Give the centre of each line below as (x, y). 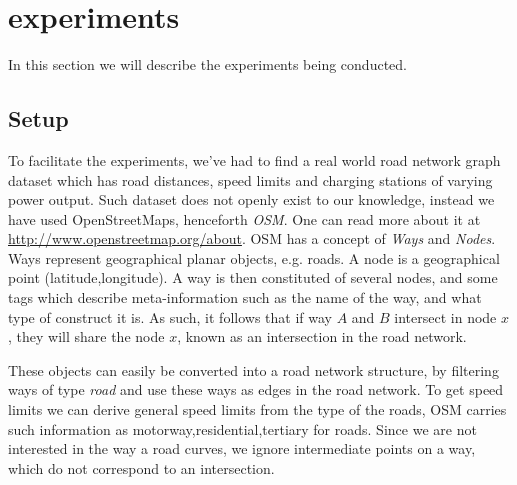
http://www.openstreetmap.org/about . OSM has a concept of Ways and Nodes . (252, 238)
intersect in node (445, 316)
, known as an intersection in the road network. (322, 336)
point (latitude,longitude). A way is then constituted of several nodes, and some (253, 277)
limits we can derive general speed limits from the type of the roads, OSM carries (257, 409)
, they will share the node (86, 336)
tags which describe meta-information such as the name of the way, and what (245, 297)
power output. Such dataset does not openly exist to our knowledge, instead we (251, 199)
